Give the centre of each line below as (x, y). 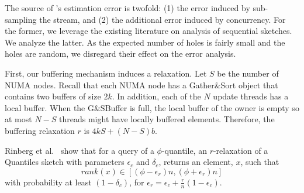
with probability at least (48, 182)
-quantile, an (184, 150)
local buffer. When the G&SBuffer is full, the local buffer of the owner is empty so (152, 107)
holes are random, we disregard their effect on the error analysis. (120, 54)
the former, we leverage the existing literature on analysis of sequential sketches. (148, 31)
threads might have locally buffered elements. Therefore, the (167, 119)
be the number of (248, 73)
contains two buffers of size (53, 96)
